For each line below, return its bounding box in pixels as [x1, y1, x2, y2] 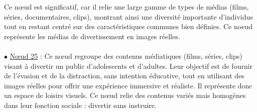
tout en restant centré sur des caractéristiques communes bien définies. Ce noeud [4, 21, 252, 32]
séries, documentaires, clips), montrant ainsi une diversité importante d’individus [4, 11, 253, 22]
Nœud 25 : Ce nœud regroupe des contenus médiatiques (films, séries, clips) [10, 50, 242, 61]
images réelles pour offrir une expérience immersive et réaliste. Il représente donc [4, 80, 252, 90]
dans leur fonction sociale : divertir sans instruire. [4, 99, 157, 110]
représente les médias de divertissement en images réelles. [4, 31, 180, 41]
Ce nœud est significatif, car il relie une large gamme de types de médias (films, [4, 2, 249, 12]
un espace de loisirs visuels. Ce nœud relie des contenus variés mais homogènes [4, 90, 246, 100]
